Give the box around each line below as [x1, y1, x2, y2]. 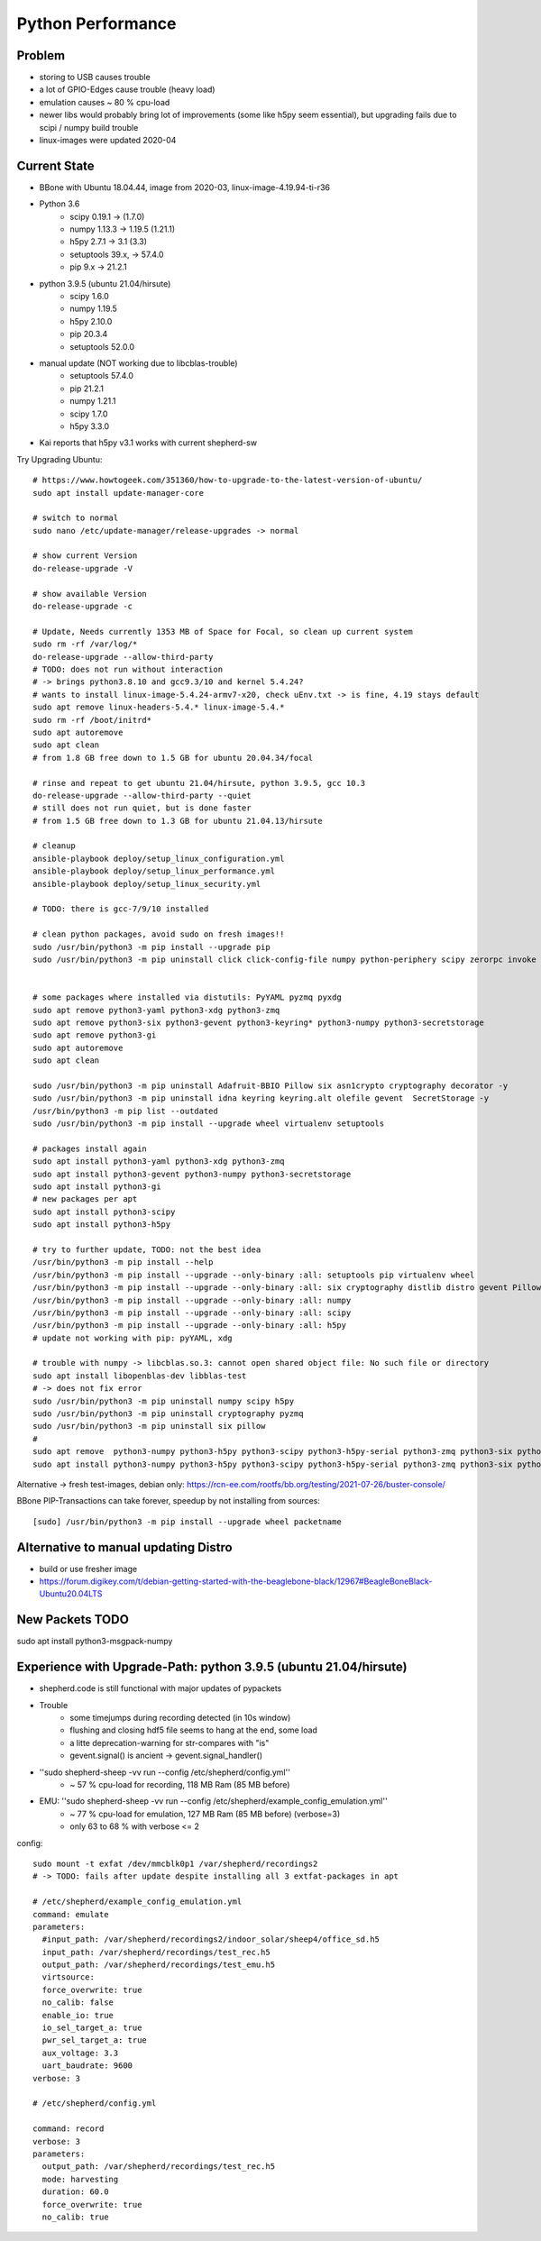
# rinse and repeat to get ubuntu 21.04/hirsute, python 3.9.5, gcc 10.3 [32, 778, 366, 788]
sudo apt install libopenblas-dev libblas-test [32, 1370, 247, 1381]
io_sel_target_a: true [41, 2023, 142, 2033]
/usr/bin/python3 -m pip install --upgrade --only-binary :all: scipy [32, 1307, 352, 1318]
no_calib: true [41, 2211, 109, 2222]
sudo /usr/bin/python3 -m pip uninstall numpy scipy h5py [32, 1395, 295, 1406]
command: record [32, 2124, 105, 2134]
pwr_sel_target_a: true [41, 2035, 148, 2045]
